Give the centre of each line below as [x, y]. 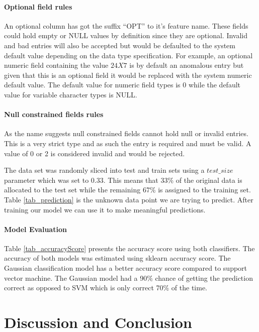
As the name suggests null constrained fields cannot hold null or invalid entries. [126, 133]
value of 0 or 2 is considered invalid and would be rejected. [95, 153]
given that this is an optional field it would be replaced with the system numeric [128, 75]
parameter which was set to [47, 180]
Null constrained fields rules [54, 114]
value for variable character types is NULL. [71, 94]
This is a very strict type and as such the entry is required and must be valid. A [128, 143]
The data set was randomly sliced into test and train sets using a [104, 170]
